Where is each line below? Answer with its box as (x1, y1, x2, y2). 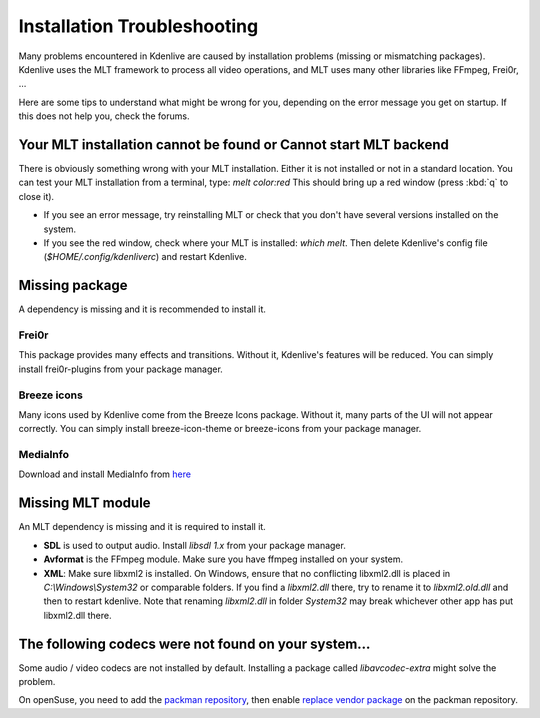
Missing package (18, 277, 128, 294)
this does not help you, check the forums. (18, 110, 190, 122)
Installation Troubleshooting (18, 15, 259, 37)
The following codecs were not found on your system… (18, 635, 371, 652)
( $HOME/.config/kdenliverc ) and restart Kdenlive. (43, 251, 247, 263)
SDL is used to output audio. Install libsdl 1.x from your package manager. (43, 539, 347, 551)
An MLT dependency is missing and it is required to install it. (18, 521, 267, 533)
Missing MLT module (18, 495, 151, 512)
